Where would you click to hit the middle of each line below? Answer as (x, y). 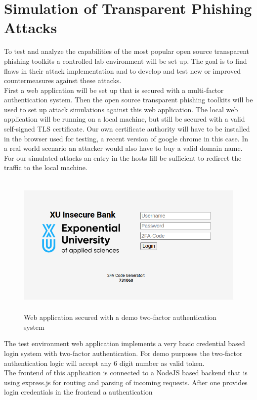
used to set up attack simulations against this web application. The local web (121, 109)
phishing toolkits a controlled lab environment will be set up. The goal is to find (126, 61)
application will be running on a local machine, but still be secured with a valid (125, 119)
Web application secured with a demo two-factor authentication (120, 317)
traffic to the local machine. (46, 167)
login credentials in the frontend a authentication (78, 392)
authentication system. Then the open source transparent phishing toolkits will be (128, 100)
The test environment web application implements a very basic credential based (125, 343)
